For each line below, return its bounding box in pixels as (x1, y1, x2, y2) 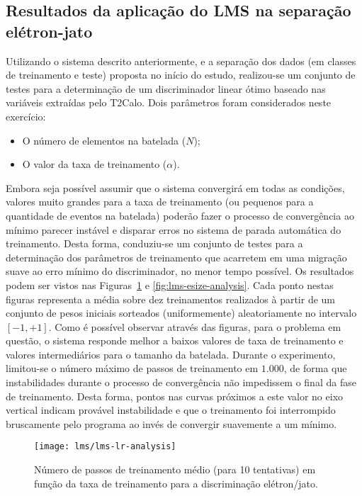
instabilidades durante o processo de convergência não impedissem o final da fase (6, 375, 356, 390)
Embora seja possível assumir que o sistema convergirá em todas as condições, (6, 180, 345, 195)
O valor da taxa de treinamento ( (22, 157, 167, 171)
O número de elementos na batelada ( (22, 133, 186, 147)
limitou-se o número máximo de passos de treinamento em (6, 361, 259, 376)
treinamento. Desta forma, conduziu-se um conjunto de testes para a (6, 236, 303, 251)
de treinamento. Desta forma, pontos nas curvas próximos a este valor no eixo (6, 388, 344, 403)
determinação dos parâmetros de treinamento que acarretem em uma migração (6, 249, 347, 264)
